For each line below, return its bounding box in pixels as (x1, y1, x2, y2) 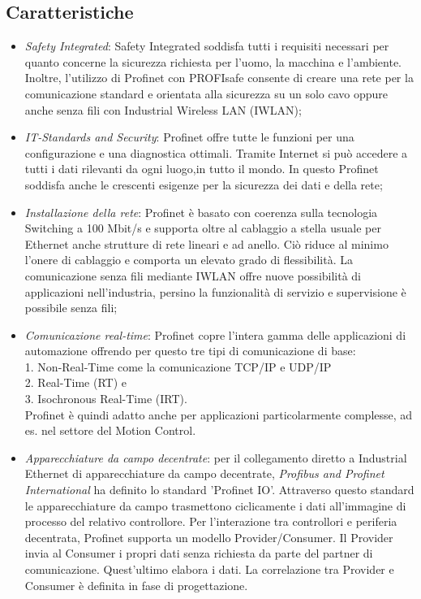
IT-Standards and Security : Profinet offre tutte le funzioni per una (24, 128, 354, 145)
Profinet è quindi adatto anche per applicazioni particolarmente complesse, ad (24, 406, 413, 423)
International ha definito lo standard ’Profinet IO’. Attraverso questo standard (24, 481, 415, 498)
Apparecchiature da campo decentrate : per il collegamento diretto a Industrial (24, 449, 407, 466)
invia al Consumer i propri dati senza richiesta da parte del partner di (24, 545, 373, 562)
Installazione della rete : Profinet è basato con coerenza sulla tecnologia (24, 203, 378, 220)
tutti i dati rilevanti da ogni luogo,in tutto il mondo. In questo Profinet (24, 160, 379, 177)
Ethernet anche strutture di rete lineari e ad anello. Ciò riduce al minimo (24, 235, 389, 252)
